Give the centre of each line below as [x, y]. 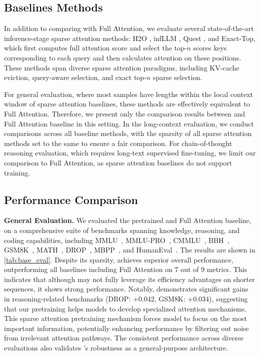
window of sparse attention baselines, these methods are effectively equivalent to [127, 104]
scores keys [210, 48]
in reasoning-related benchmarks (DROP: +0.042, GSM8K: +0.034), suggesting [126, 299]
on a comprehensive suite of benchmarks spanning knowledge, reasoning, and [122, 230]
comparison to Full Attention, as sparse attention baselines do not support [118, 162]
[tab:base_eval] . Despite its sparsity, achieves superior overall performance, [119, 259]
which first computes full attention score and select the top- [95, 48]
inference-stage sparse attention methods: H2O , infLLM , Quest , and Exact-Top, [130, 38]
